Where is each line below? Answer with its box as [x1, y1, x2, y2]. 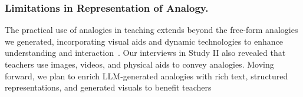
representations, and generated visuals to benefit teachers [5, 81, 212, 93]
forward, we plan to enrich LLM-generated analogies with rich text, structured [5, 69, 288, 82]
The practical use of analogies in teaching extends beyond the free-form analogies [5, 24, 298, 36]
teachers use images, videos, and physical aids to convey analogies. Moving [5, 58, 274, 70]
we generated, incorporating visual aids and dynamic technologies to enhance [5, 35, 284, 47]
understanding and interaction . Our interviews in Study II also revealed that [5, 46, 286, 59]
